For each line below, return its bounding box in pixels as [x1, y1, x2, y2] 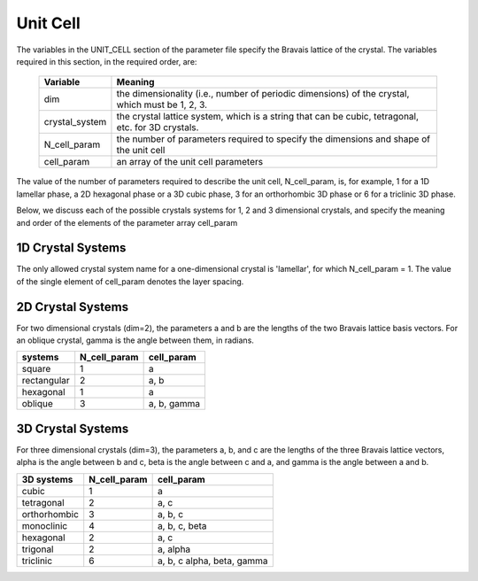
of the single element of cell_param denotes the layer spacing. [16, 275, 244, 287]
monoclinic [21, 519, 68, 531]
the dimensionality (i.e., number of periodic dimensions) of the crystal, [116, 88, 410, 100]
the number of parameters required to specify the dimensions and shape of [116, 133, 431, 145]
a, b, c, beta [157, 519, 207, 531]
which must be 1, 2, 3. [116, 98, 208, 111]
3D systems [21, 473, 73, 485]
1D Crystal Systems [16, 240, 127, 256]
